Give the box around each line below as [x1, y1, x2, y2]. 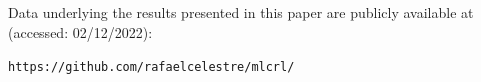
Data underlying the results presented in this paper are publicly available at [8, 2, 474, 22]
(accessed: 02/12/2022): [8, 21, 153, 42]
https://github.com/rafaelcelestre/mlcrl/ [8, 60, 295, 75]
